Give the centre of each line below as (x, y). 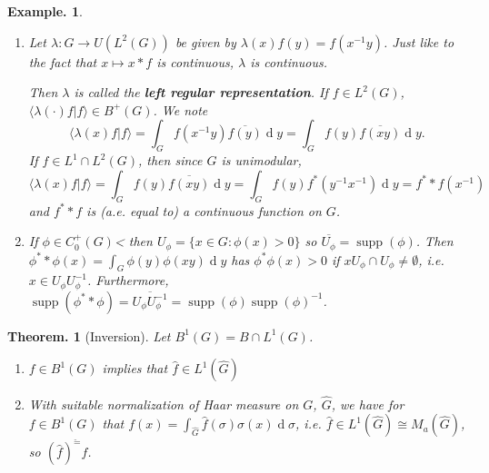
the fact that (63, 61)
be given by (205, 41)
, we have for (368, 404)
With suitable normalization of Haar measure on (164, 404)
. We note (180, 109)
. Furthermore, (128, 280)
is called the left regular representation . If (201, 92)
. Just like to (419, 41)
